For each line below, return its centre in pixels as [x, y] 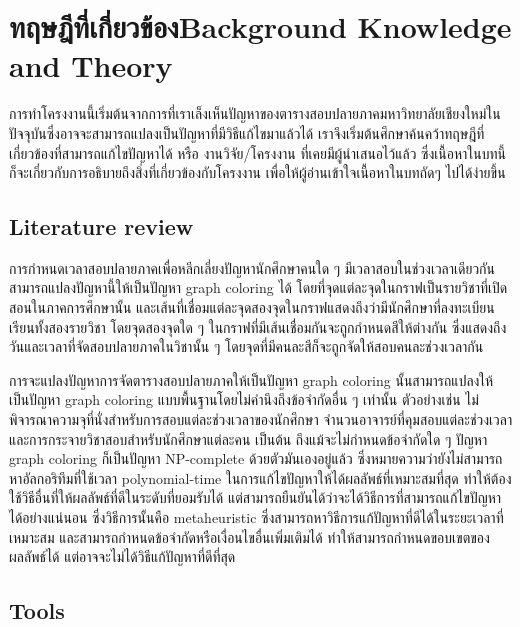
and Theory [91, 65]
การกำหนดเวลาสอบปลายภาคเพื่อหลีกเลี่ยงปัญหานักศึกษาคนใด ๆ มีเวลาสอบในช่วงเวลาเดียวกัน [252, 267]
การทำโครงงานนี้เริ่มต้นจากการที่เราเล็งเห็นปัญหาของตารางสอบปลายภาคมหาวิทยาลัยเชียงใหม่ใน [255, 113]
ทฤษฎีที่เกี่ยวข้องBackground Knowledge [260, 26]
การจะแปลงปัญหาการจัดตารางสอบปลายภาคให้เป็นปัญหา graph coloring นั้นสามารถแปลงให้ [251, 379]
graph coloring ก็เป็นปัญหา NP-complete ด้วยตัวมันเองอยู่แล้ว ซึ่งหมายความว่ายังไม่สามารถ [256, 458]
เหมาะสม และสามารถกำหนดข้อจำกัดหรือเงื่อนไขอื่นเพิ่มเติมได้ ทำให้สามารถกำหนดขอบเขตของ [249, 536]
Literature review [101, 226]
